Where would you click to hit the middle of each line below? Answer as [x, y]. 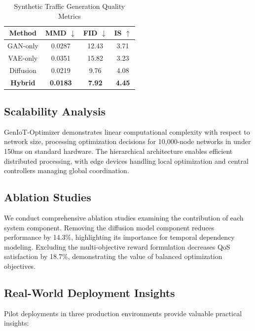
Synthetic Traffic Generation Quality [70, 6]
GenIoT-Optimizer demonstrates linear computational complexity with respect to [127, 131]
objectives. [20, 266]
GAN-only [23, 46]
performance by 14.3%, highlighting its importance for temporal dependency [119, 237]
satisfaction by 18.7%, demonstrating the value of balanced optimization [113, 256]
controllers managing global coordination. [67, 170]
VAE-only [23, 57]
